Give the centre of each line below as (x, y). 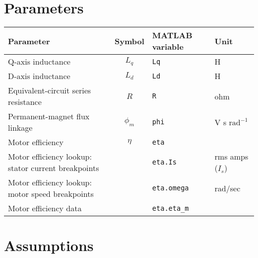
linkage (20, 128)
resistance (25, 102)
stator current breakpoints (54, 168)
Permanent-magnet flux (49, 116)
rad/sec (227, 188)
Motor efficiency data (45, 208)
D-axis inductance (39, 76)
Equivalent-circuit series (50, 90)
